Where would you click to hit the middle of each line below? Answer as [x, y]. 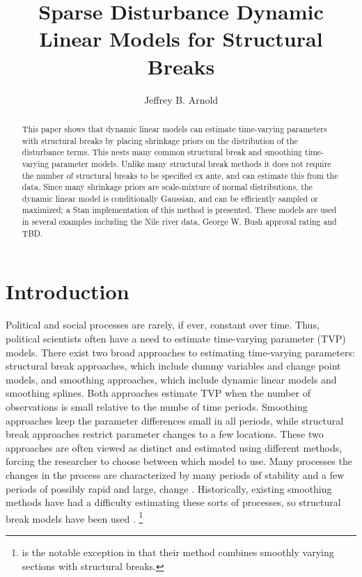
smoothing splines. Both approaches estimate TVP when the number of [158, 393]
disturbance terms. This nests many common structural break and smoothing [162, 152]
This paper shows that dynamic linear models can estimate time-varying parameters [174, 128]
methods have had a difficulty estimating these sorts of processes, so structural [173, 502]
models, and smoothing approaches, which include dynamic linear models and [171, 379]
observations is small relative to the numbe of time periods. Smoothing [157, 406]
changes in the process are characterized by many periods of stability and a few [175, 474]
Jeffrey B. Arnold [181, 99]
